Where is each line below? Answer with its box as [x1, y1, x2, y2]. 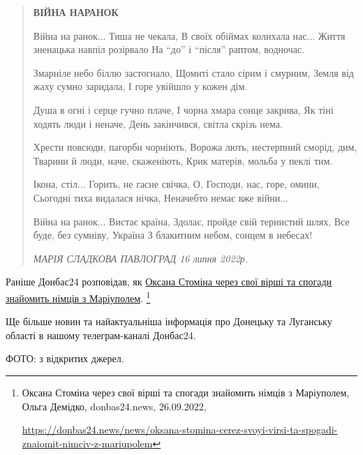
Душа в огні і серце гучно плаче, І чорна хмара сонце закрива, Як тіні [33, 102, 334, 117]
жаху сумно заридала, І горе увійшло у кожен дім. [33, 79, 248, 94]
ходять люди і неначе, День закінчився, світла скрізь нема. [33, 116, 283, 130]
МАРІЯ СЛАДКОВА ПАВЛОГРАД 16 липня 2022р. [33, 251, 248, 265]
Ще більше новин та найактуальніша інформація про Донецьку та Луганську [6, 314, 332, 329]
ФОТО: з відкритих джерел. [6, 351, 124, 366]
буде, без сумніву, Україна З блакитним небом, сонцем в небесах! [33, 227, 313, 242]
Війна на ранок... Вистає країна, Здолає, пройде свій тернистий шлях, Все [33, 214, 350, 228]
